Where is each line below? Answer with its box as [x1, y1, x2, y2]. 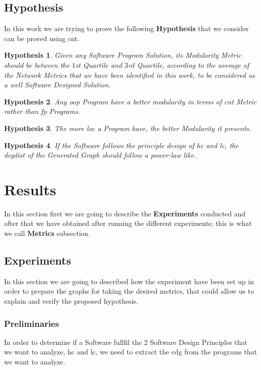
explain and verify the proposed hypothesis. [4, 296, 138, 306]
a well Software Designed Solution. [4, 79, 111, 90]
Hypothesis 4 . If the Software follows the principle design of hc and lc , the [4, 140, 239, 150]
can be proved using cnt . [4, 33, 79, 43]
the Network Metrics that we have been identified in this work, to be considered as [4, 69, 255, 80]
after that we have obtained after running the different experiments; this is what [4, 218, 252, 228]
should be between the [4, 59, 69, 70]
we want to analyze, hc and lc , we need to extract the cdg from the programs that [4, 346, 257, 357]
